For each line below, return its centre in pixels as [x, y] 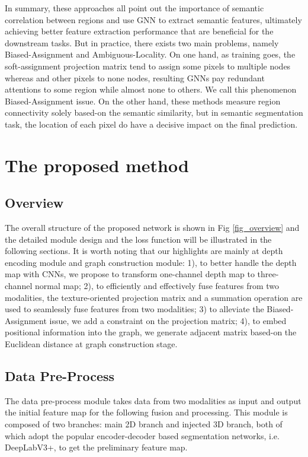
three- [268, 274]
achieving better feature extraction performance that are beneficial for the [139, 31]
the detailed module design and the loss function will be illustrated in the [138, 239]
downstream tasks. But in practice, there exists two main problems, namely [142, 42]
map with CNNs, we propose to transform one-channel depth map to [130, 274]
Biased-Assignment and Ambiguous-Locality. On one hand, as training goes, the [150, 54]
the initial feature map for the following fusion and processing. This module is [146, 412]
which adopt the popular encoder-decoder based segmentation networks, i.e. [142, 435]
